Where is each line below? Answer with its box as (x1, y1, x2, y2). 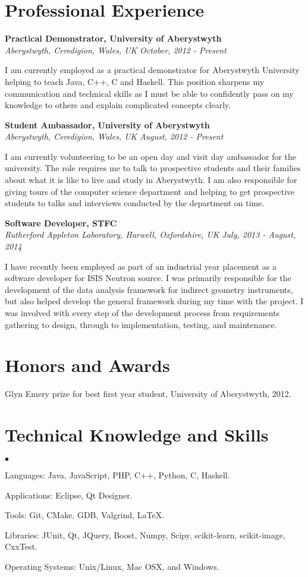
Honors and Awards (5, 353, 170, 377)
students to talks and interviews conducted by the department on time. (5, 197, 265, 209)
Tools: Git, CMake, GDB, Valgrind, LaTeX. (5, 509, 165, 521)
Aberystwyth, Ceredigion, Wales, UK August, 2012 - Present (5, 130, 224, 143)
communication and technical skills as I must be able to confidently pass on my (5, 87, 294, 99)
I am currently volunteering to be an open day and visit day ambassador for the (5, 150, 297, 162)
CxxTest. (5, 540, 37, 553)
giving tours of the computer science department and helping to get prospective (5, 185, 295, 197)
